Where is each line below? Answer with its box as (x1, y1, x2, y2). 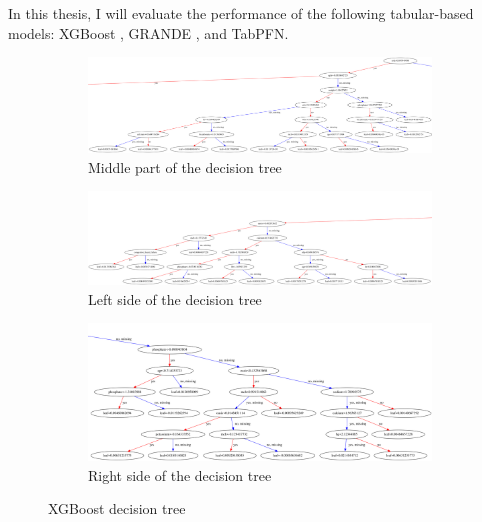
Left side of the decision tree (88, 288, 262, 309)
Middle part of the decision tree (88, 156, 282, 177)
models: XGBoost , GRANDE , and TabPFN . (8, 22, 289, 43)
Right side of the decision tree (88, 464, 272, 485)
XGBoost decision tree (48, 498, 186, 519)
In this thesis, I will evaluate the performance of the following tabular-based (8, 3, 474, 23)
